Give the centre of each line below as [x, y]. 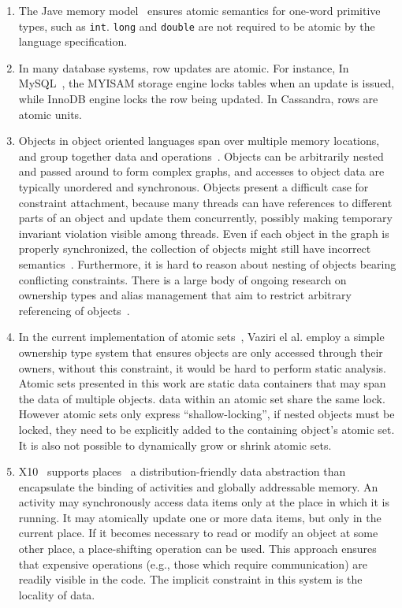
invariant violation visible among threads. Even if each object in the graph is [204, 233]
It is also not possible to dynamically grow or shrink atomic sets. [175, 445]
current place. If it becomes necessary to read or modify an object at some [198, 533]
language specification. [73, 41]
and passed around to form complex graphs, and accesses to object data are [201, 171]
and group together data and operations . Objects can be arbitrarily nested [201, 156]
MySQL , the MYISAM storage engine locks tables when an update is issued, [207, 83]
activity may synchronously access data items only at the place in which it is [204, 502]
